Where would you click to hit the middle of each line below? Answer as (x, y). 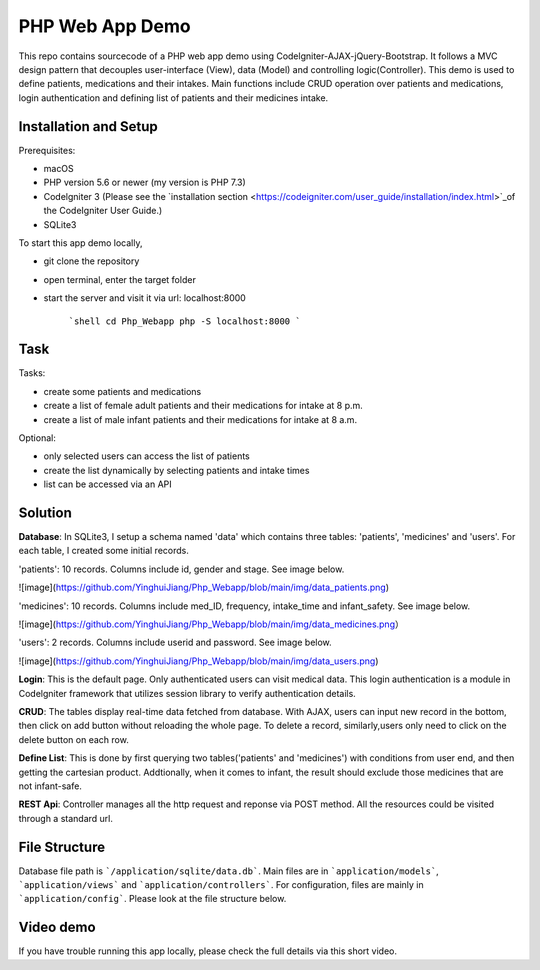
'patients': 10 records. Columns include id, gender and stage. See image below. (181, 569)
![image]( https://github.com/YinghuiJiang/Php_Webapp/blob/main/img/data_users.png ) (198, 661)
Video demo (57, 927)
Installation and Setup (88, 126)
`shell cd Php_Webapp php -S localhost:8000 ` (184, 321)
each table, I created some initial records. (103, 551)
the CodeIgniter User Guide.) (103, 211)
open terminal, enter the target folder (120, 279)
